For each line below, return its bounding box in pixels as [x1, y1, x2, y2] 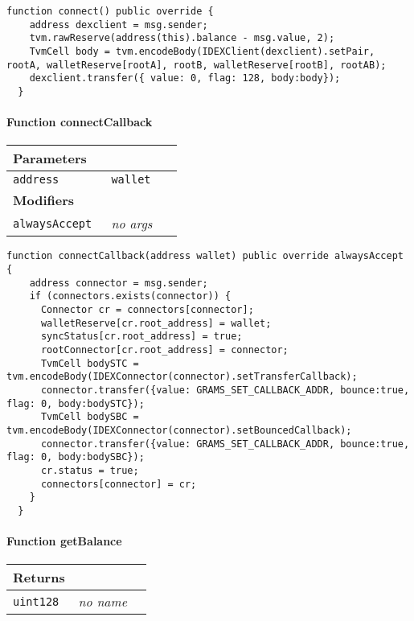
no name [78, 592, 127, 611]
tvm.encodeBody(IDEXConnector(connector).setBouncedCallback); [6, 424, 352, 436]
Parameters [13, 149, 87, 168]
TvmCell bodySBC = [40, 411, 139, 423]
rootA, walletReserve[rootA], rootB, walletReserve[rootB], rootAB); [6, 59, 387, 71]
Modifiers [13, 191, 75, 210]
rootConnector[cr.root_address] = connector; [40, 343, 289, 356]
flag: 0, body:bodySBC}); [6, 451, 145, 463]
